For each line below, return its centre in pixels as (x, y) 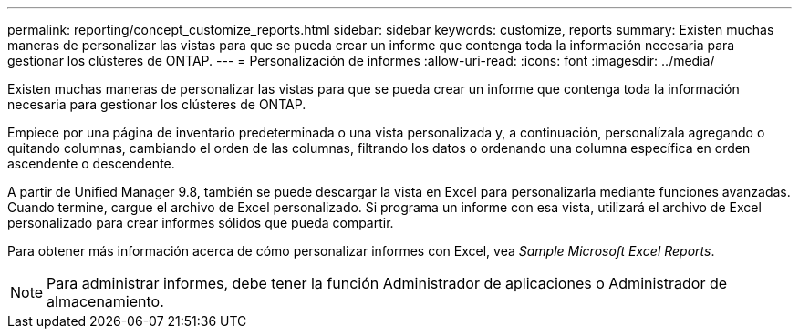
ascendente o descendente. (91, 163)
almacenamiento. (105, 301)
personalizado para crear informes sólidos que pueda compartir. (201, 223)
